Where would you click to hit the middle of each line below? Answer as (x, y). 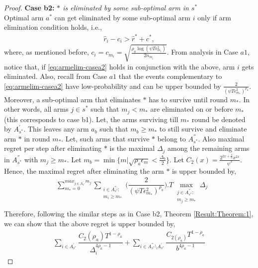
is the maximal (132, 148)
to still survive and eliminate (203, 129)
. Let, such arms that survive (105, 138)
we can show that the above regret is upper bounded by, (90, 224)
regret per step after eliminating (53, 148)
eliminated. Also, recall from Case (56, 76)
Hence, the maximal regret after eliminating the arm (84, 170)
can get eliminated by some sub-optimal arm (122, 17)
